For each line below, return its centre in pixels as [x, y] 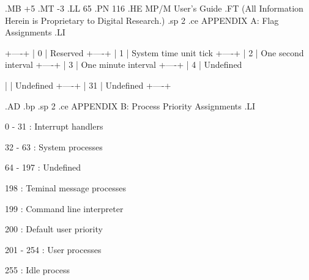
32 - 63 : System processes [54, 146]
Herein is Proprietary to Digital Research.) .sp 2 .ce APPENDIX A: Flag [142, 20]
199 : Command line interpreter [64, 208]
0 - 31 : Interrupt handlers [54, 126]
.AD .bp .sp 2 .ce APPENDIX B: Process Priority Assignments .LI [130, 105]
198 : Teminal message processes [65, 187]
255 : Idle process [37, 270]
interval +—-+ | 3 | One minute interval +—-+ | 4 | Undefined [124, 64]
